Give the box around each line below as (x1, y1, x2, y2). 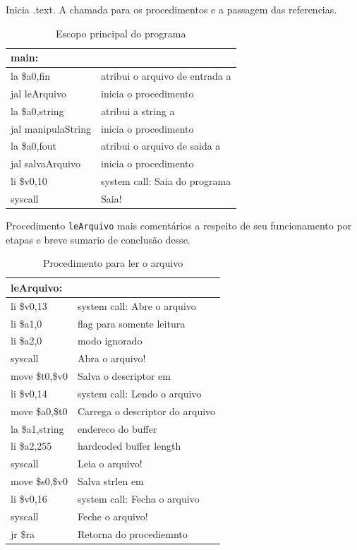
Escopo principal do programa (56, 25, 186, 40)
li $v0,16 (11, 491, 47, 506)
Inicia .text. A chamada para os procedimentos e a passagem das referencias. (6, 2, 337, 16)
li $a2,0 (11, 333, 42, 348)
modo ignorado (77, 333, 143, 348)
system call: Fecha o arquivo (77, 491, 200, 506)
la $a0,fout (11, 138, 56, 153)
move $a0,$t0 (11, 403, 68, 418)
